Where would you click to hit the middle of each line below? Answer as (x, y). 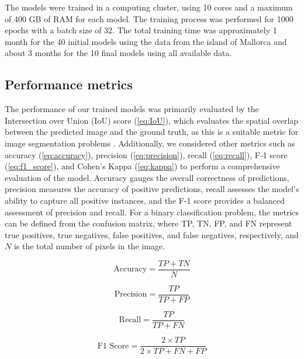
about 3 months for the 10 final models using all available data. (118, 53)
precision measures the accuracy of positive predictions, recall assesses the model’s (152, 189)
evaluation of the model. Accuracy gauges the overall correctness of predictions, (147, 177)
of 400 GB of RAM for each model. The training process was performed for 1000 (149, 18)
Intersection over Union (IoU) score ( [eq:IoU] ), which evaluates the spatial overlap (152, 120)
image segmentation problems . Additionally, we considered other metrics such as (150, 143)
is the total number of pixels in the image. (89, 246)
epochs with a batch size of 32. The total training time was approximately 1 (141, 30)
